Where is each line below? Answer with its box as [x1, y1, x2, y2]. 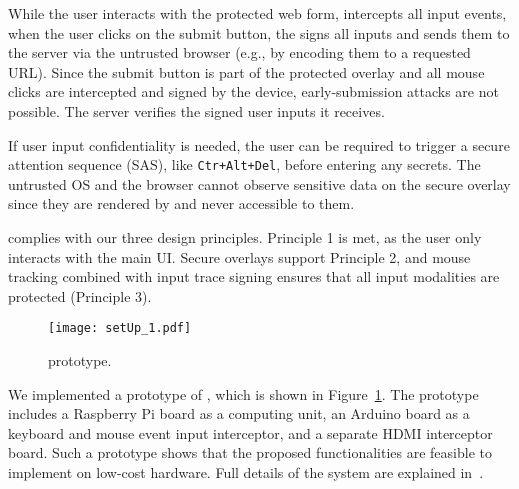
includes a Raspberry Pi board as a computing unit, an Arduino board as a [8, 403, 470, 424]
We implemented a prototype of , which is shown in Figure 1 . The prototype [8, 383, 479, 404]
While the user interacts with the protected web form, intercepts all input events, [8, 3, 507, 23]
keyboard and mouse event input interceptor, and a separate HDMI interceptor [8, 422, 493, 443]
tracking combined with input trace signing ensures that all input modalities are [8, 266, 500, 287]
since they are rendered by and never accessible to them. [8, 193, 355, 214]
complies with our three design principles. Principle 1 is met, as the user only [8, 227, 482, 247]
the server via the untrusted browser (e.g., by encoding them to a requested [8, 42, 471, 63]
